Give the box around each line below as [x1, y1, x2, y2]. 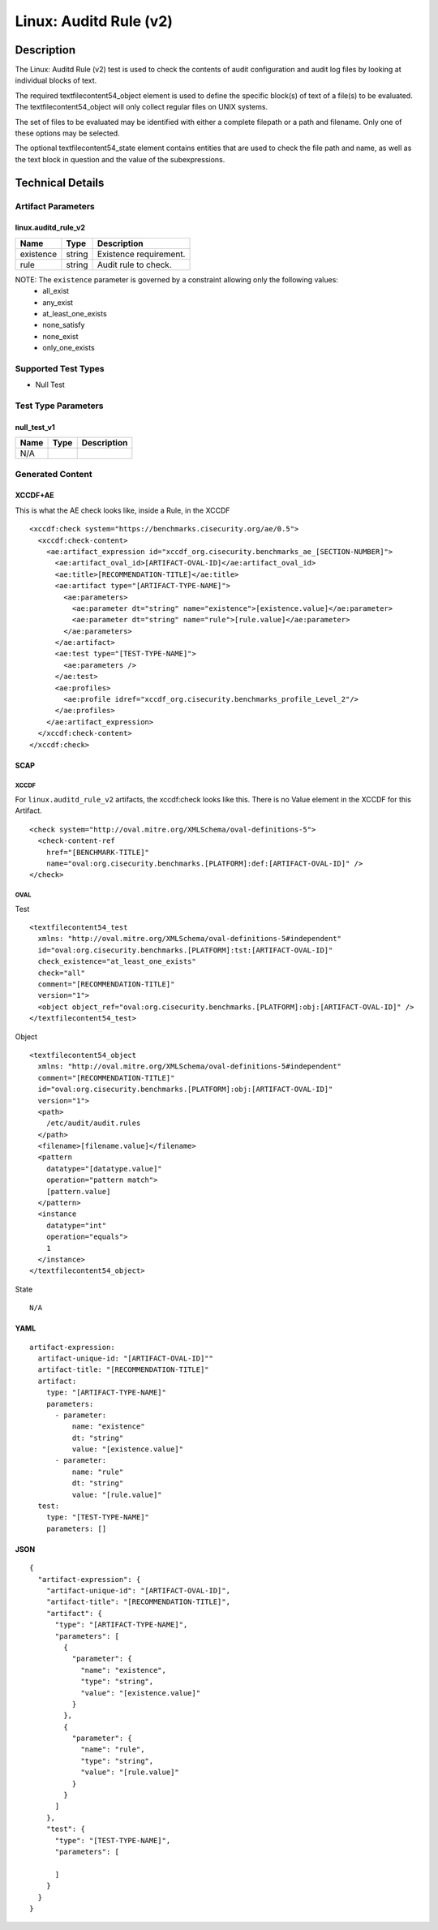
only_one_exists [42, 343, 95, 353]
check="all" [37, 968, 85, 978]
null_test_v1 [15, 422, 56, 432]
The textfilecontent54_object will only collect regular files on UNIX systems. [15, 102, 268, 112]
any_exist [42, 297, 73, 307]
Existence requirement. [97, 248, 186, 260]
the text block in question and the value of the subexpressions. [15, 154, 225, 164]
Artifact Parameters [15, 200, 95, 212]
